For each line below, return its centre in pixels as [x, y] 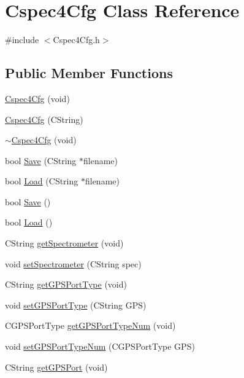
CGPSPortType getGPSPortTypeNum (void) [90, 325]
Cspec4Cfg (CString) [44, 119]
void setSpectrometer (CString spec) [73, 263]
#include [22, 40]
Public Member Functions [89, 73]
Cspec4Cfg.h [76, 40]
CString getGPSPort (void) [56, 367]
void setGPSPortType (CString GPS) [76, 305]
